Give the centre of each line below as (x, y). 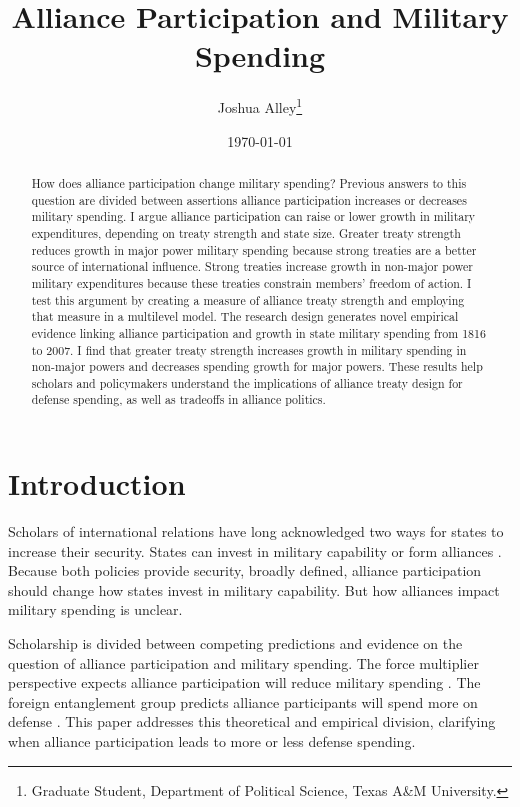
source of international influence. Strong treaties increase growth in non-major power (252, 266)
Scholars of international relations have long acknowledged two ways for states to (256, 531)
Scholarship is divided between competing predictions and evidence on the (235, 643)
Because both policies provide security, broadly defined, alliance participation (245, 570)
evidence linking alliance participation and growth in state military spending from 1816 (258, 332)
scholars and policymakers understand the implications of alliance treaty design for (247, 382)
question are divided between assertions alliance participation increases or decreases (249, 199)
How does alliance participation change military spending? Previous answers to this (249, 182)
